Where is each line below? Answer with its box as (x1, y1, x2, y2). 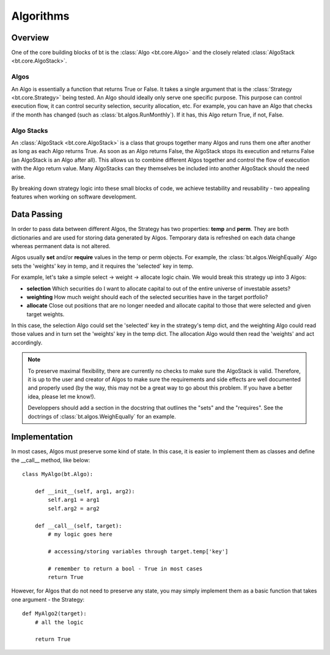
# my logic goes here (48, 531, 113, 537)
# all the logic (34, 619, 84, 626)
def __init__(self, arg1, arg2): (34, 488, 136, 495)
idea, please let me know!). (28, 393, 96, 400)
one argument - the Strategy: (11, 596, 85, 603)
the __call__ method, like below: (11, 456, 90, 464)
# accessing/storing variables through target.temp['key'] (48, 548, 229, 555)
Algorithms (11, 9, 70, 23)
